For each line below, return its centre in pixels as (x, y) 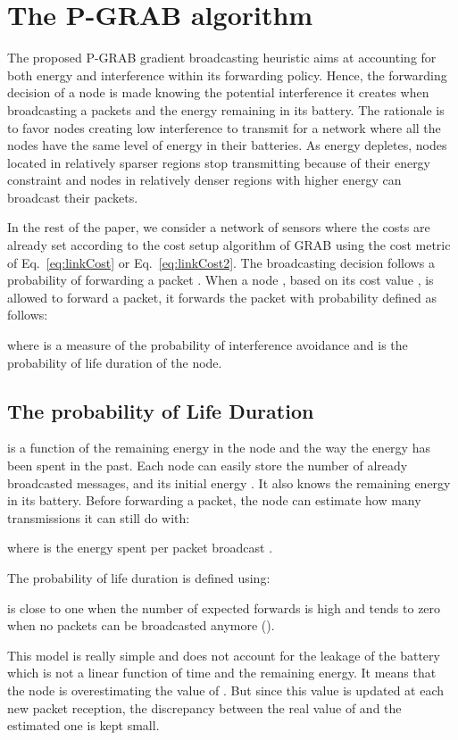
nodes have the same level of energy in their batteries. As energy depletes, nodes (227, 145)
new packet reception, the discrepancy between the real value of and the (204, 707)
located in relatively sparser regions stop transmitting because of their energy (219, 162)
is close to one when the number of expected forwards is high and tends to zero (224, 607)
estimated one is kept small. (83, 725)
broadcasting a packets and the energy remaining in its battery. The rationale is (226, 109)
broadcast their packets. (73, 197)
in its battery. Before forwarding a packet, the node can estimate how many (214, 500)
